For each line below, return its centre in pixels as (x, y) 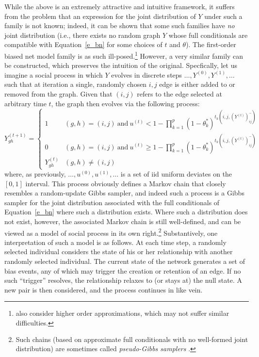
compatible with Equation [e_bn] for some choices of (83, 44)
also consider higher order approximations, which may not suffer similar (122, 313)
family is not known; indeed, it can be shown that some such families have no (120, 25)
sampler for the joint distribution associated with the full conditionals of (112, 202)
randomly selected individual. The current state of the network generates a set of (125, 261)
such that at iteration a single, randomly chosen (76, 84)
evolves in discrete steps (147, 74)
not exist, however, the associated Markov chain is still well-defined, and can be (123, 221)
